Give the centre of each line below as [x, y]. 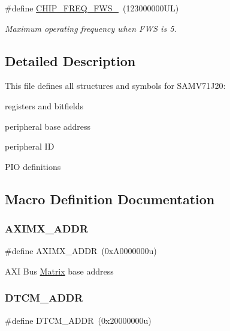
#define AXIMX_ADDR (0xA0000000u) [81, 251]
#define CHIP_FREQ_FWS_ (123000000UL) [92, 8]
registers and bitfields [44, 105]
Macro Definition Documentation [110, 199]
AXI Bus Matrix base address [59, 271]
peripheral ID [30, 146]
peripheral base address [48, 126]
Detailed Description [70, 60]
